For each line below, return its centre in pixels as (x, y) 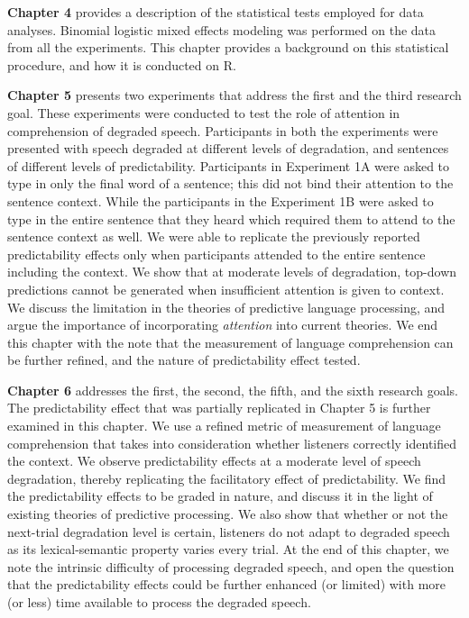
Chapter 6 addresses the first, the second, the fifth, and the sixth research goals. (233, 390)
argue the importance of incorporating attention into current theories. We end (223, 325)
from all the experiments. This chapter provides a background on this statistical (228, 47)
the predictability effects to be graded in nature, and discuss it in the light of (220, 496)
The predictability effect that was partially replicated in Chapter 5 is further (219, 408)
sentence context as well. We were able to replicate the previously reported (214, 236)
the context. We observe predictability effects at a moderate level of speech (214, 461)
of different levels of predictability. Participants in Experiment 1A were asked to (229, 165)
